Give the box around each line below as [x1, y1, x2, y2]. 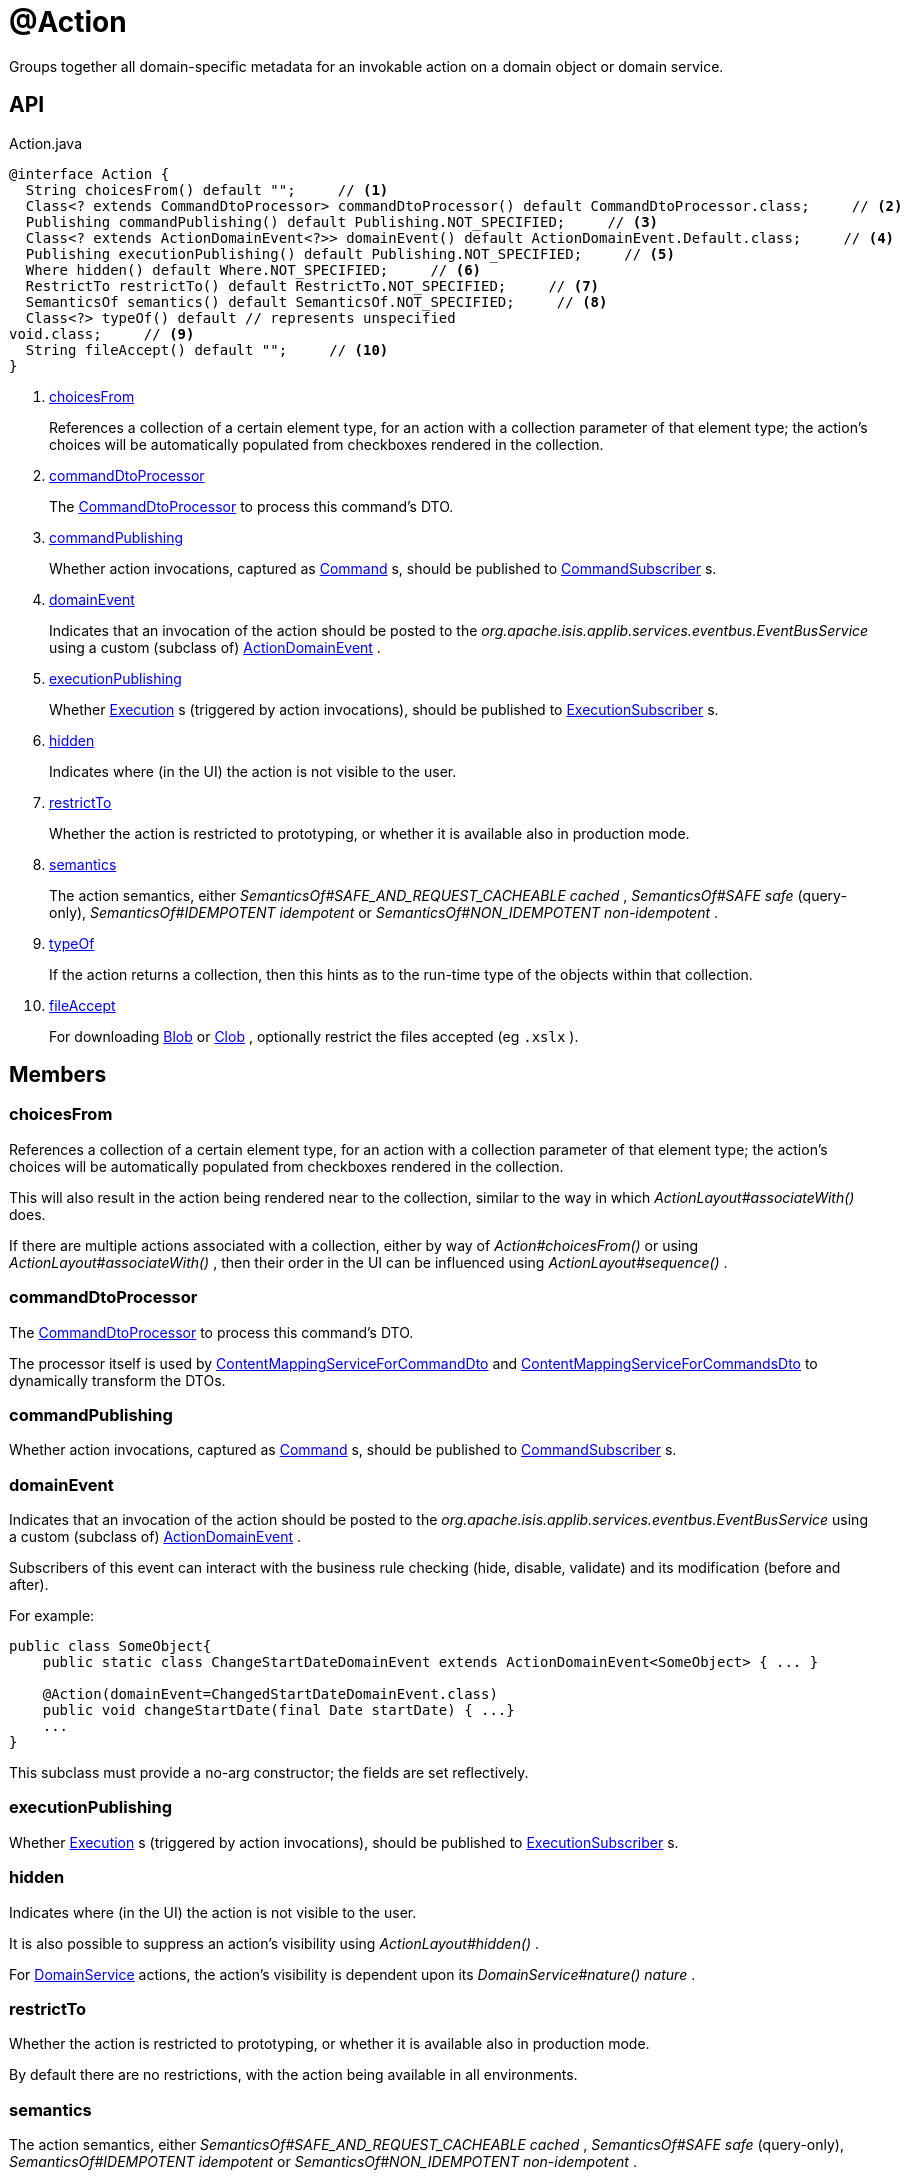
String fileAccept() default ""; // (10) [25, 341, 389, 358]
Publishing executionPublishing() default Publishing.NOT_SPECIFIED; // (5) [25, 245, 675, 262]
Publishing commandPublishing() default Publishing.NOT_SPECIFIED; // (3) [25, 213, 659, 230]
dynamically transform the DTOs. [9, 1371, 226, 1389]
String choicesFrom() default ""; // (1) [25, 181, 389, 198]
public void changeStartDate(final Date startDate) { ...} [42, 1702, 515, 1719]
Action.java [9, 134, 83, 152]
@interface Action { [9, 165, 170, 182]
